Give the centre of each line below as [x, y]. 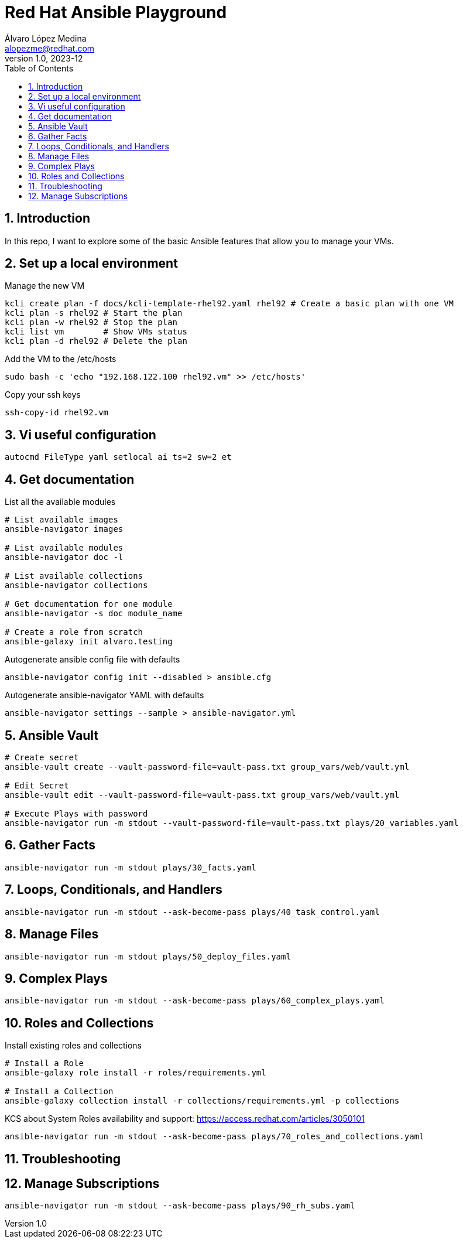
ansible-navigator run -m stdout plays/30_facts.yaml [131, 867]
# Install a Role [44, 1063]
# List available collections [74, 576]
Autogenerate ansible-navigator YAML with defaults [104, 695]
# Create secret [42, 757]
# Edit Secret [37, 785]
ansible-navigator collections [76, 585]
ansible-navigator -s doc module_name [94, 614]
